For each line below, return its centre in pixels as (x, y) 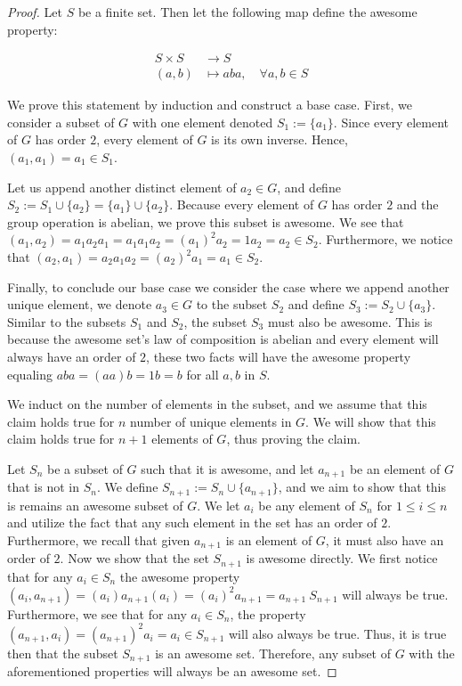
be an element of (395, 468)
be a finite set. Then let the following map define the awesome (247, 12)
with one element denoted (203, 122)
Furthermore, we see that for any (97, 613)
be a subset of (85, 468)
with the (432, 653)
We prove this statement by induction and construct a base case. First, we (210, 105)
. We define (127, 487)
